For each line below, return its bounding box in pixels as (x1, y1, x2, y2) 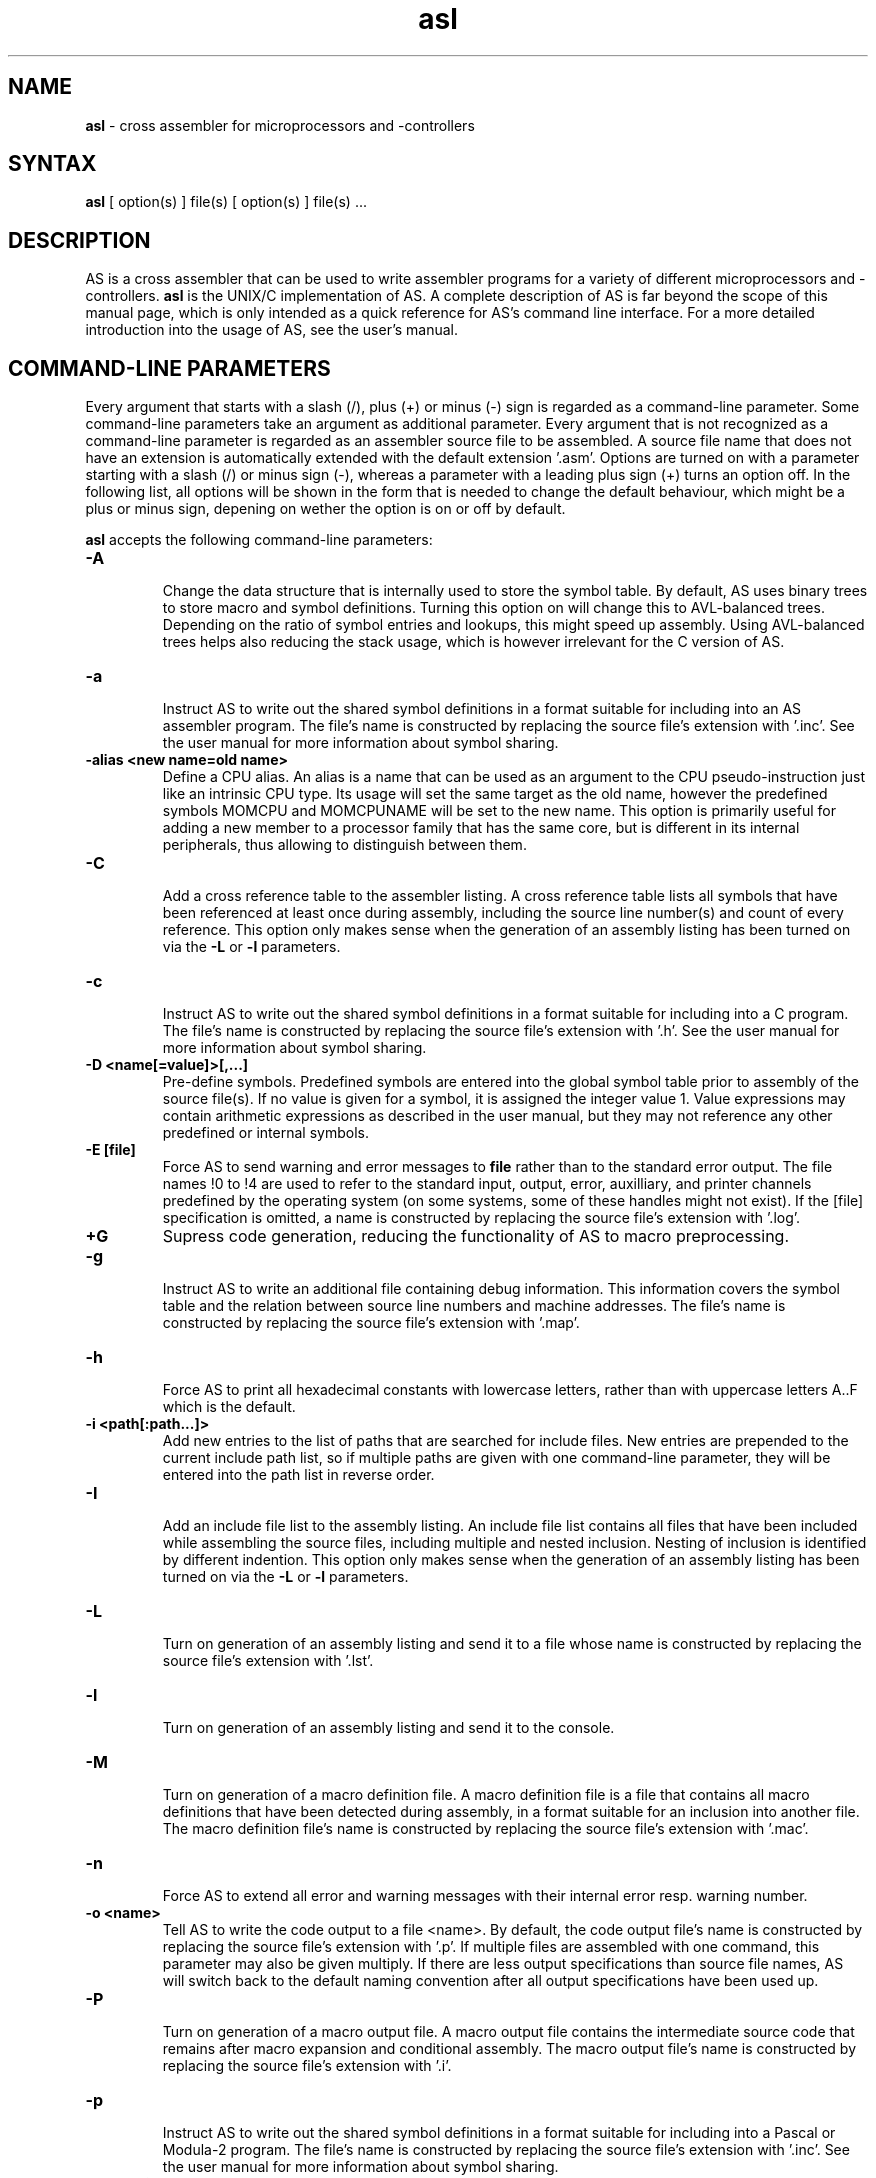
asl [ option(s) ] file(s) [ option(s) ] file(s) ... (85, 193, 367, 211)
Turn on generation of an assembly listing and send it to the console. (162, 1719, 615, 1737)
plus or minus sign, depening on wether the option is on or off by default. (85, 500, 566, 518)
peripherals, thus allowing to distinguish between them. (162, 836, 527, 854)
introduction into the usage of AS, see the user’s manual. (85, 321, 459, 339)
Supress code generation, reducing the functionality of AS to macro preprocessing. (162, 1226, 790, 1247)
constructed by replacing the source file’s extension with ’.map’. (162, 1314, 580, 1332)
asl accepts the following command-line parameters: (85, 531, 433, 549)
